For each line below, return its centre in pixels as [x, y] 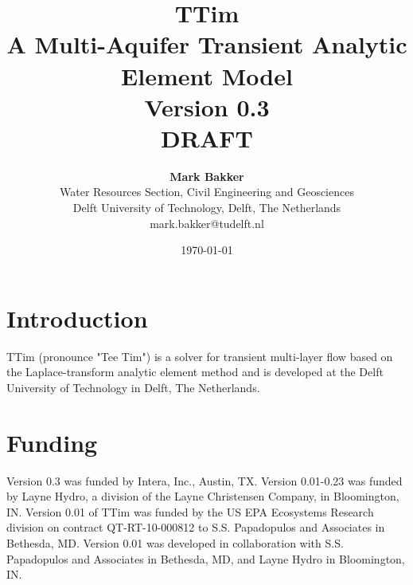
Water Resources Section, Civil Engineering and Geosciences [207, 192]
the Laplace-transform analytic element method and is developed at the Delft [195, 372]
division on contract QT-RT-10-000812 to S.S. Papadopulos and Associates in [196, 527]
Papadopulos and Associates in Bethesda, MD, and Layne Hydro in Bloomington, [206, 558]
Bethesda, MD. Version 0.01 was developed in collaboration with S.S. [175, 543]
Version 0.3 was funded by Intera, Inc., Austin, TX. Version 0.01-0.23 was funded [205, 480]
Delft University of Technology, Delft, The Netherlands [207, 208]
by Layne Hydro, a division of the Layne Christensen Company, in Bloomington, [203, 496]
